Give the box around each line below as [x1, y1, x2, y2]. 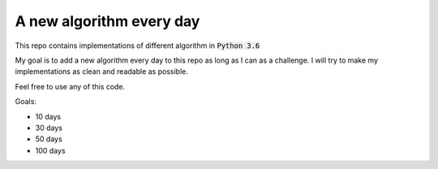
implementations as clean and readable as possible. [15, 67, 188, 76]
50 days [35, 134, 62, 144]
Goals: [15, 97, 36, 106]
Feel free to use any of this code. [15, 81, 126, 91]
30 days [35, 123, 62, 132]
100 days [35, 145, 66, 155]
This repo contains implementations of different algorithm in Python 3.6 [15, 41, 260, 50]
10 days [35, 111, 61, 121]
